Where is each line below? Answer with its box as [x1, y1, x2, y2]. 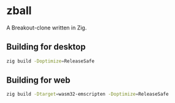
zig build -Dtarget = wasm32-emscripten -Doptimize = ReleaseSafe [6, 91, 169, 97]
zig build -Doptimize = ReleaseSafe [6, 58, 95, 64]
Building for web [6, 75, 71, 86]
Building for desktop [6, 42, 86, 52]
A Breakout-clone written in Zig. [6, 24, 87, 31]
